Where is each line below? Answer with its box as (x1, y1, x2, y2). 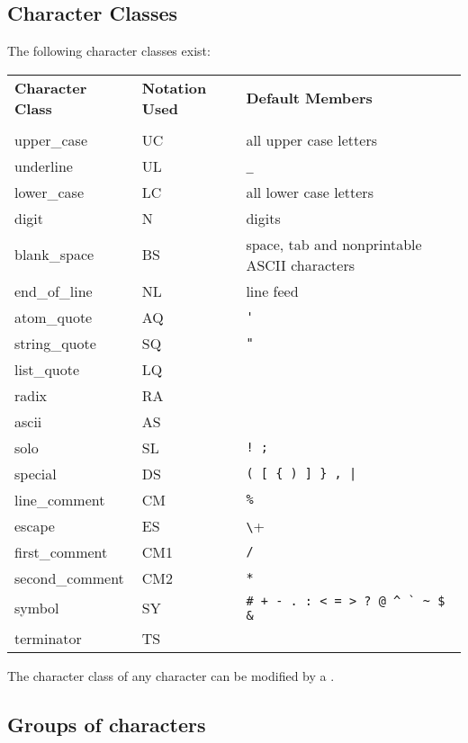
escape (14, 515, 55, 536)
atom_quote (14, 306, 93, 327)
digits (246, 207, 281, 228)
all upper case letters (246, 129, 377, 150)
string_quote (14, 332, 96, 354)
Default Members (246, 87, 373, 109)
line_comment (14, 488, 105, 510)
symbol (14, 597, 59, 619)
